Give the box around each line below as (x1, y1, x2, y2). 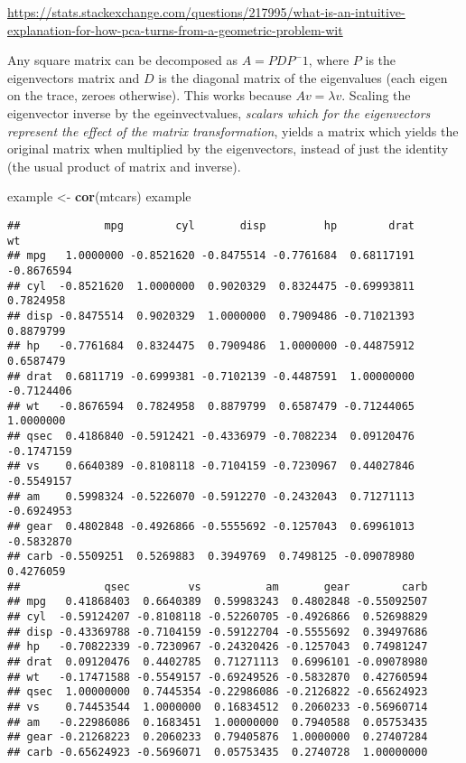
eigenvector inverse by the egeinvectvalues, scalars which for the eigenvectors (7, 103, 431, 122)
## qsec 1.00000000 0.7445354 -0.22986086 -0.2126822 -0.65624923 (7, 685, 428, 699)
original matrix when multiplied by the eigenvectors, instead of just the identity (7, 139, 449, 158)
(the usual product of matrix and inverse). (7, 156, 241, 175)
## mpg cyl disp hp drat (7, 219, 415, 232)
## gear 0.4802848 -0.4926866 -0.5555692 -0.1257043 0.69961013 (7, 520, 415, 534)
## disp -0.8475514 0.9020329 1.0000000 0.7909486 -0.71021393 (7, 309, 415, 322)
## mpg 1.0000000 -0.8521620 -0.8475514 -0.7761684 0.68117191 (7, 249, 415, 263)
